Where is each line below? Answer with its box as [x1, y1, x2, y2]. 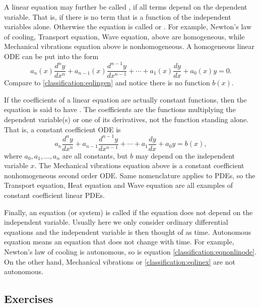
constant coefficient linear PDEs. [4, 190, 105, 200]
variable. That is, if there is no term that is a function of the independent [4, 11, 231, 22]
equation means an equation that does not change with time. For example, [4, 236, 234, 247]
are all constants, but [62, 150, 128, 161]
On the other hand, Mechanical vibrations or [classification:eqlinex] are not [4, 256, 235, 267]
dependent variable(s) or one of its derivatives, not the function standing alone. [4, 114, 249, 124]
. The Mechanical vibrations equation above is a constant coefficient [34, 160, 244, 171]
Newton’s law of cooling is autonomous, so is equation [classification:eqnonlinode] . [4, 246, 257, 257]
